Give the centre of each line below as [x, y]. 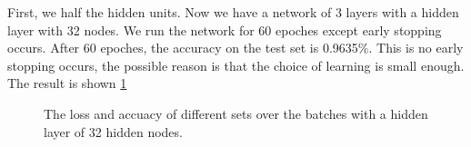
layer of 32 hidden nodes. [113, 131]
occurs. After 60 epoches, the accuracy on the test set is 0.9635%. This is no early [235, 48]
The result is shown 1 [67, 83]
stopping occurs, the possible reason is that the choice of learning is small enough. [236, 65]
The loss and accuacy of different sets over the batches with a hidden [236, 113]
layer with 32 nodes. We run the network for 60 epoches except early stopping [225, 29]
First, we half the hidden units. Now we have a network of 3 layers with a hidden [233, 12]
